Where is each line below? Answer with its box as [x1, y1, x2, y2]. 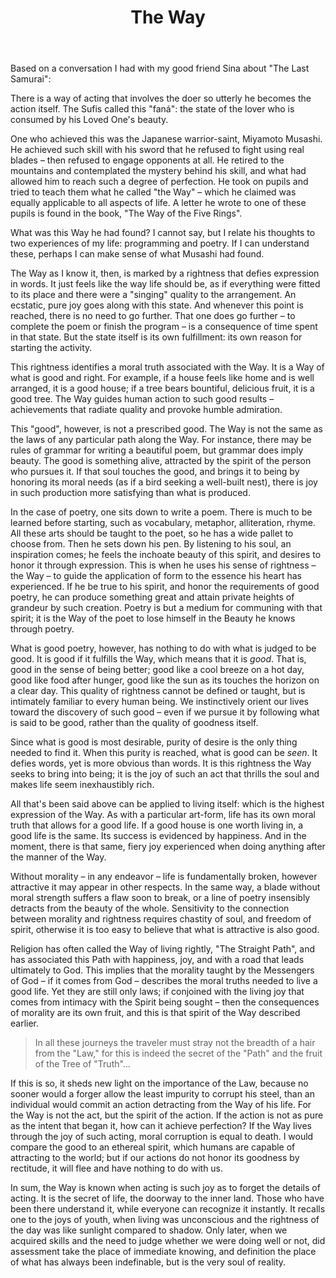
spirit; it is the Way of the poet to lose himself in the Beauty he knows [10, 612, 296, 625]
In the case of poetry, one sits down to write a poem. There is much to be [10, 506, 313, 518]
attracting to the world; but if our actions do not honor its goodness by [10, 1152, 300, 1164]
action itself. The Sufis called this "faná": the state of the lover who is [10, 103, 295, 115]
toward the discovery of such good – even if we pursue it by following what [10, 706, 320, 718]
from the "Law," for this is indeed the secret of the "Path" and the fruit [34, 1047, 323, 1060]
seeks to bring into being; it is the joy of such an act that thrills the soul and [10, 768, 320, 780]
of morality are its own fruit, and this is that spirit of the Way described [10, 1007, 301, 1019]
